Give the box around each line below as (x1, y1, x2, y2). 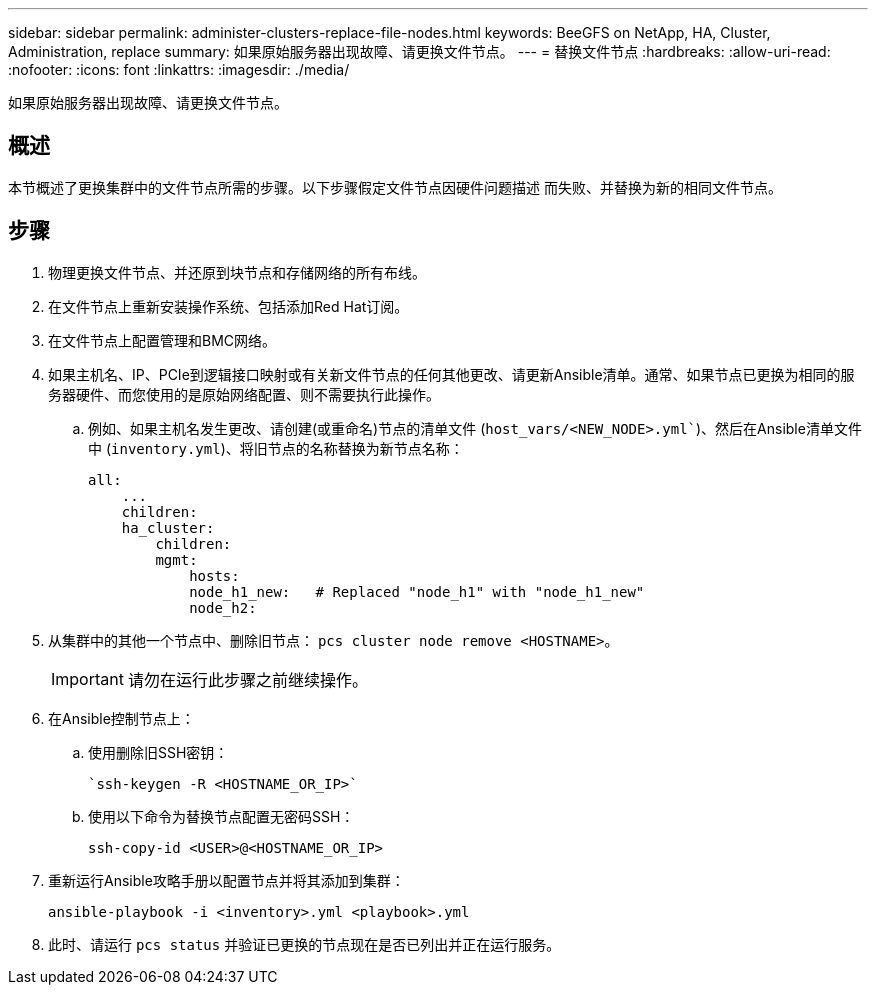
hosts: (189, 567, 240, 584)
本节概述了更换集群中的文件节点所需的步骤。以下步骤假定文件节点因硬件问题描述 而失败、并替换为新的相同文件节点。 (8, 178, 782, 196)
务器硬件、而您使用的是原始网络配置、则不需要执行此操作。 (48, 385, 440, 403)
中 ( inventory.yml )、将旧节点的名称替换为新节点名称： (88, 439, 464, 457)
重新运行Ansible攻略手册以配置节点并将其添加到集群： (48, 871, 405, 889)
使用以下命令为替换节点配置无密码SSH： (88, 807, 355, 825)
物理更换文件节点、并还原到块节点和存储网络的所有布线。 (48, 263, 426, 281)
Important (51, 668, 124, 689)
